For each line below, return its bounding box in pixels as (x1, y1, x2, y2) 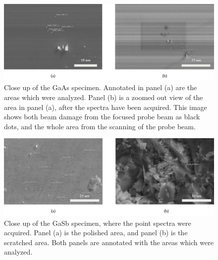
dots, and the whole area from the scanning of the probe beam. (4, 121, 196, 131)
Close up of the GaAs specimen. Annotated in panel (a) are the (4, 82, 197, 93)
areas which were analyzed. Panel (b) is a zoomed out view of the (4, 92, 203, 103)
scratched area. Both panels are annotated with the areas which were (4, 237, 214, 247)
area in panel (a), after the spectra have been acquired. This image (4, 102, 207, 112)
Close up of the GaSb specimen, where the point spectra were (4, 217, 191, 228)
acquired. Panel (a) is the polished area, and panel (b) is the (4, 227, 188, 238)
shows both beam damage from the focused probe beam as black (4, 111, 200, 122)
